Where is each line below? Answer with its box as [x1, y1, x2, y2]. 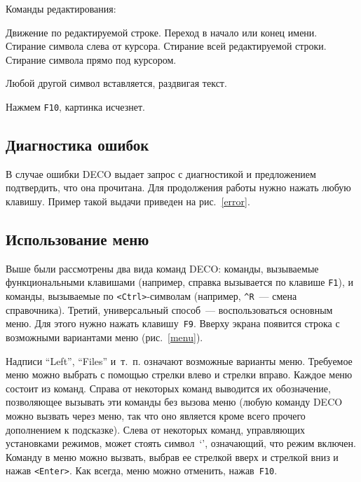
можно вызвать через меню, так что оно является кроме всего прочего [6, 408, 306, 422]
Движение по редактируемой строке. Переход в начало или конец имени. [6, 25, 318, 39]
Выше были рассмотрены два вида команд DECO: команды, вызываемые [6, 261, 319, 275]
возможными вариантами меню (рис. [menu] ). [6, 329, 203, 344]
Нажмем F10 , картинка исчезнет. [6, 99, 145, 113]
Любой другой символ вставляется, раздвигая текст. [6, 76, 227, 90]
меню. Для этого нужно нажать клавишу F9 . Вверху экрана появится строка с [6, 316, 340, 331]
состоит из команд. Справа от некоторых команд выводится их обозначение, [6, 380, 331, 395]
